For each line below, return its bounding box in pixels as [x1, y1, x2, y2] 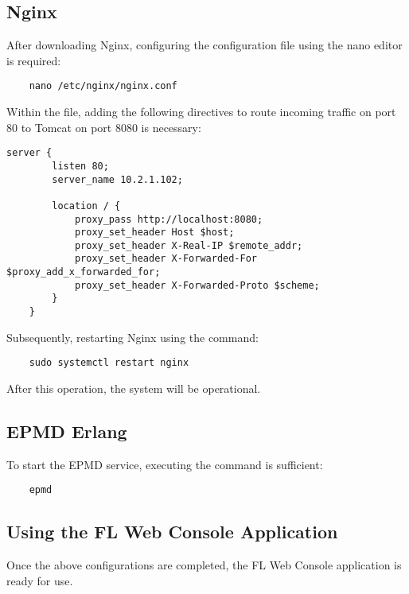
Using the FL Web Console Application [6, 519, 338, 544]
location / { [52, 200, 121, 212]
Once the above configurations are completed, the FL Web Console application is [6, 557, 402, 573]
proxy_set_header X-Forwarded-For [74, 253, 257, 265]
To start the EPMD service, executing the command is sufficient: [6, 456, 323, 472]
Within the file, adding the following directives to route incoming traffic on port [6, 103, 396, 120]
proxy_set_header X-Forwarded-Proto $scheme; [74, 279, 320, 291]
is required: [6, 52, 61, 68]
